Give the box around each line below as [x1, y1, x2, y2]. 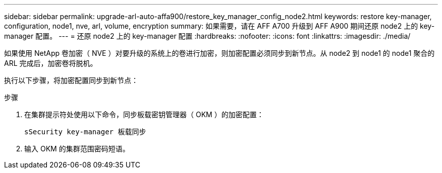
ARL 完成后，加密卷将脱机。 [4, 59, 97, 67]
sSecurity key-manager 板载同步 [24, 128, 146, 136]
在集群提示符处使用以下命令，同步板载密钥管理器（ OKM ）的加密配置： [24, 110, 264, 119]
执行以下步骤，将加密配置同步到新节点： [4, 76, 138, 84]
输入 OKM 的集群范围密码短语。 [24, 144, 130, 153]
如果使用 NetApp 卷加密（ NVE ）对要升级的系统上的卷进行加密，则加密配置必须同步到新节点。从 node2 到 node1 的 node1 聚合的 [4, 49, 435, 57]
